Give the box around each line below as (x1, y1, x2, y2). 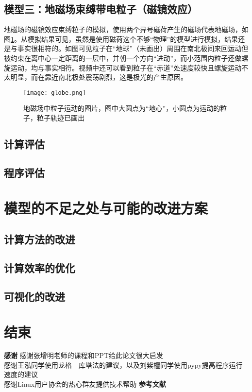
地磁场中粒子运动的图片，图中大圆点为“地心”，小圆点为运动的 (23, 103, 220, 113)
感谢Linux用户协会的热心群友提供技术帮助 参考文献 (4, 378, 166, 389)
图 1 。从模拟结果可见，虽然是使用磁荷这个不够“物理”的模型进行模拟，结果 (4, 34, 238, 44)
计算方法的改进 (4, 231, 75, 246)
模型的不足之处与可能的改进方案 (4, 198, 208, 218)
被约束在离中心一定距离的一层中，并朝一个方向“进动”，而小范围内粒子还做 (4, 52, 242, 63)
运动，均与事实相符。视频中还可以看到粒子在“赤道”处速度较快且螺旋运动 (10, 62, 242, 72)
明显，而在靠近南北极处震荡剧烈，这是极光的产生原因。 (10, 72, 187, 82)
